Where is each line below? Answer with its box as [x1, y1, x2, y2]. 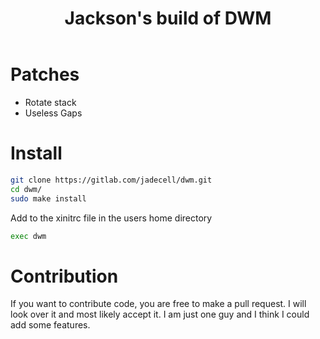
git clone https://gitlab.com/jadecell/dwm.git [10, 175, 213, 185]
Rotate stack [24, 96, 77, 108]
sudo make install [10, 193, 87, 204]
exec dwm [10, 231, 47, 241]
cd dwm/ [10, 184, 43, 194]
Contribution [10, 265, 119, 287]
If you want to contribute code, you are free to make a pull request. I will [10, 298, 307, 310]
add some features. [10, 319, 91, 331]
